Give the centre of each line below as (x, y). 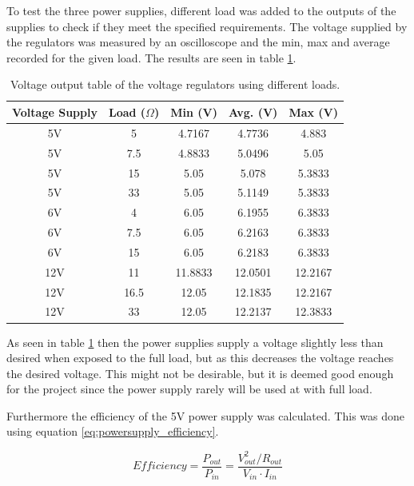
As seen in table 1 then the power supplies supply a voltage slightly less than (195, 342)
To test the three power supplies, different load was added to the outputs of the (201, 10)
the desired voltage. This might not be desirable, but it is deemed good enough (200, 373)
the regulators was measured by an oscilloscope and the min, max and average (198, 42)
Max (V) (314, 112)
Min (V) (194, 112)
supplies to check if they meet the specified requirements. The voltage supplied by (207, 26)
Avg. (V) (253, 112)
